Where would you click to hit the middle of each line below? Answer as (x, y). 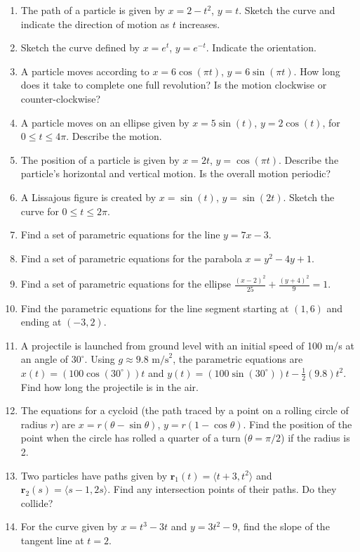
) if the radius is (315, 438)
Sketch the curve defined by (80, 47)
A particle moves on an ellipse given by (105, 122)
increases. (200, 24)
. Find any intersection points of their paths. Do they (222, 489)
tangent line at (52, 540)
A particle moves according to (85, 71)
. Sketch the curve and (287, 10)
